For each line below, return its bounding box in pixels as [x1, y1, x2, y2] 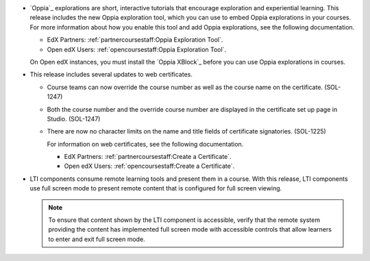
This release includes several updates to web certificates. [29, 71, 193, 79]
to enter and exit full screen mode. [48, 235, 145, 243]
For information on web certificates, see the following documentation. [47, 140, 244, 148]
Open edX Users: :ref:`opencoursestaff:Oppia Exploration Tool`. [47, 45, 226, 53]
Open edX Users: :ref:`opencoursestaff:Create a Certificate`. [64, 162, 235, 171]
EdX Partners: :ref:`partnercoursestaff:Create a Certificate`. [64, 153, 232, 161]
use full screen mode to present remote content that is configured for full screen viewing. [29, 184, 282, 192]
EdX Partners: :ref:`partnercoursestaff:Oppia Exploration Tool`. [47, 36, 223, 44]
